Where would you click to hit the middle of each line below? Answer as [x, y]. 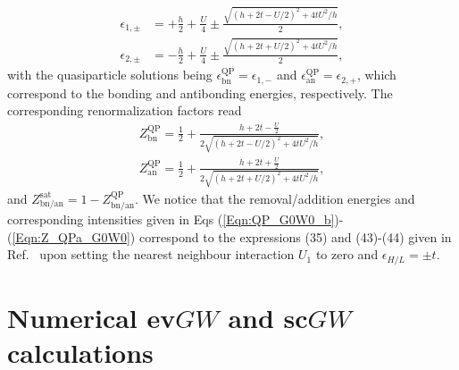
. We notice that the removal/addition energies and [275, 198]
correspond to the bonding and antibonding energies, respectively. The [200, 92]
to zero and [347, 254]
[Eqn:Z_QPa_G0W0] [71, 236]
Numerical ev [92, 317]
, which [376, 75]
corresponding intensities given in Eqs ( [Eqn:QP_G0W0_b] [171, 219]
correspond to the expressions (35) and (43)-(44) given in [295, 236]
